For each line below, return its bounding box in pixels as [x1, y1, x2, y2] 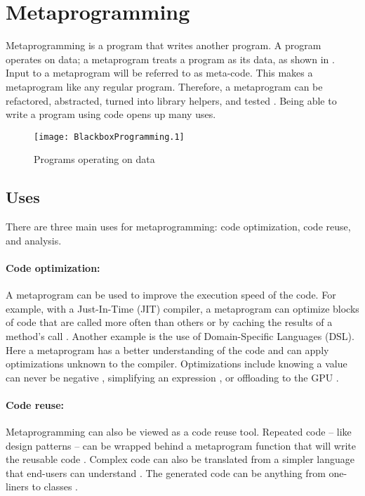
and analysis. [6, 233, 62, 247]
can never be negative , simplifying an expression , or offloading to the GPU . [6, 370, 339, 384]
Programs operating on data [34, 152, 155, 167]
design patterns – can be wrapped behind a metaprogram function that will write [6, 438, 356, 452]
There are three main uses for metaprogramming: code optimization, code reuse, [6, 219, 351, 234]
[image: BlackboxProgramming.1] [34, 131, 185, 142]
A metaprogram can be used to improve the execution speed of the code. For [6, 287, 336, 302]
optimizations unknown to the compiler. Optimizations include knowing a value [6, 356, 347, 371]
